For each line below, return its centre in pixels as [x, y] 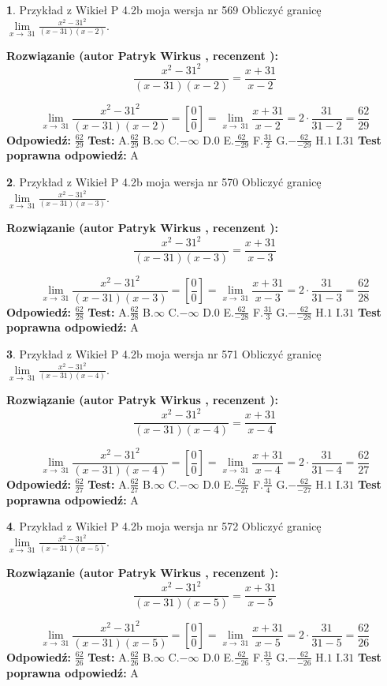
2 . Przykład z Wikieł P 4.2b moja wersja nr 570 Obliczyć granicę [164, 182]
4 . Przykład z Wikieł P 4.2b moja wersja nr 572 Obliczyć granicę [164, 526]
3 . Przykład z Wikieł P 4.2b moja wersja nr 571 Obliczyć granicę [164, 354]
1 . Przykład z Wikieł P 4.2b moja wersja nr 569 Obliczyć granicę [164, 9]
